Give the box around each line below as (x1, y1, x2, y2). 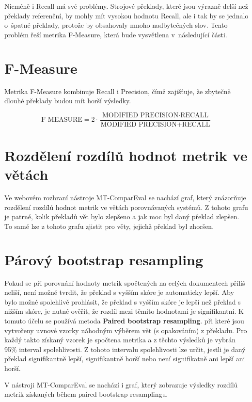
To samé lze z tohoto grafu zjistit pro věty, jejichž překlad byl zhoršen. (4, 221, 214, 231)
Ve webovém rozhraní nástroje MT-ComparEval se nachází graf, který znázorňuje (4, 193, 246, 203)
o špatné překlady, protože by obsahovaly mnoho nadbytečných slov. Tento (4, 20, 228, 30)
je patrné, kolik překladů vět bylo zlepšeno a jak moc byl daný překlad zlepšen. (4, 211, 239, 222)
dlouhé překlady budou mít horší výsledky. (4, 96, 131, 106)
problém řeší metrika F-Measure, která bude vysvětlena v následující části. (4, 29, 227, 39)
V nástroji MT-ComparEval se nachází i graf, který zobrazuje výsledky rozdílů (4, 379, 238, 389)
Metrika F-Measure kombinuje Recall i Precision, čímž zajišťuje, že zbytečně (4, 86, 231, 96)
